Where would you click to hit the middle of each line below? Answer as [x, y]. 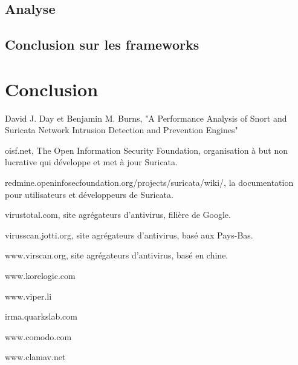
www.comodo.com [38, 336]
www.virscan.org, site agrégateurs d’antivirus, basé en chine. [117, 255]
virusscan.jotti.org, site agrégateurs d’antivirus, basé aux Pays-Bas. [129, 235]
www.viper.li [28, 296]
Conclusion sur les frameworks [102, 44]
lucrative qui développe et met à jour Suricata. [91, 162]
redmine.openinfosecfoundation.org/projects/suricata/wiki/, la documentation [149, 182]
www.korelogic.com [40, 276]
